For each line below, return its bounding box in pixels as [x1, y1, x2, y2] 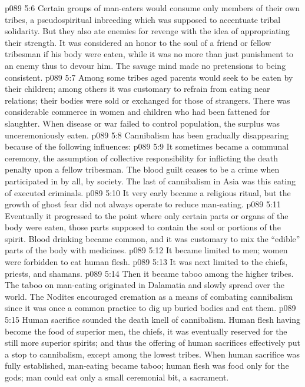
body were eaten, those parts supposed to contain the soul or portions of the [5, 221, 281, 233]
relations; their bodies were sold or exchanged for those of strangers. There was [5, 94, 290, 106]
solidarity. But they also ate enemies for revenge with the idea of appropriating [5, 25, 290, 37]
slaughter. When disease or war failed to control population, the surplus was [5, 117, 280, 129]
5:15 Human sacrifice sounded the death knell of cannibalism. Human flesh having [5, 313, 301, 326]
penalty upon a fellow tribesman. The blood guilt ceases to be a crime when [5, 163, 280, 176]
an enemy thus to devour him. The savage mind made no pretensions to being [5, 59, 286, 71]
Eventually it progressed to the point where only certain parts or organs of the [5, 209, 289, 221]
